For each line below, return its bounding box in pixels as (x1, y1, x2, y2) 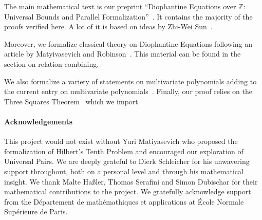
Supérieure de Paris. (4, 206, 68, 217)
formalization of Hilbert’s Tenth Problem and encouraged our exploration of (4, 145, 244, 156)
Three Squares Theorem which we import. (4, 96, 140, 106)
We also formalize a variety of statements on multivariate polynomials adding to (4, 76, 257, 86)
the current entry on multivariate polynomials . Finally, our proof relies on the (4, 86, 252, 97)
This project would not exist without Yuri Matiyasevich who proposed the (4, 136, 238, 146)
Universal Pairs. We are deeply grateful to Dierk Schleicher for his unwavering (4, 156, 250, 167)
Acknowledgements (4, 116, 73, 126)
